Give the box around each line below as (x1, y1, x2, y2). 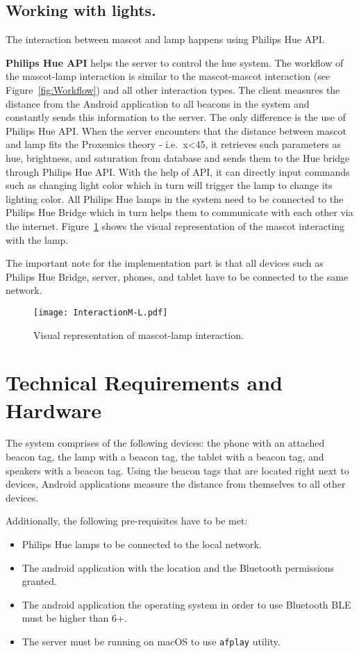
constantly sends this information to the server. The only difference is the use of (6, 110, 346, 124)
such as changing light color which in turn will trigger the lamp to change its (6, 178, 333, 192)
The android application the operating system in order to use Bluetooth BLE (22, 597, 351, 611)
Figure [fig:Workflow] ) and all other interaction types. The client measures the (6, 82, 340, 97)
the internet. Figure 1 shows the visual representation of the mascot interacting (6, 218, 345, 233)
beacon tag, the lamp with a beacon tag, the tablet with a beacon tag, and (6, 449, 324, 464)
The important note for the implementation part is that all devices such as (6, 256, 324, 270)
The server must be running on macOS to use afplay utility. (22, 634, 281, 648)
